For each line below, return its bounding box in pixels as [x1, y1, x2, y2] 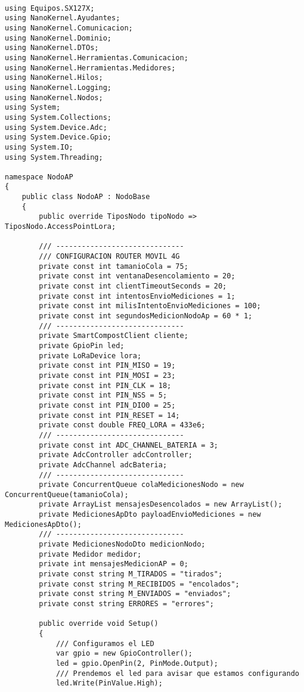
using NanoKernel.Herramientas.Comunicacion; [5, 53, 188, 62]
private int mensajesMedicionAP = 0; [39, 560, 188, 569]
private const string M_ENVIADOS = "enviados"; [39, 589, 231, 598]
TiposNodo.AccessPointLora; [5, 222, 116, 231]
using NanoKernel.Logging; [5, 83, 111, 92]
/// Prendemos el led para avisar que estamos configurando [55, 669, 299, 678]
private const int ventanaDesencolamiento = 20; [39, 272, 235, 281]
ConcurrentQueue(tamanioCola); [5, 490, 129, 499]
